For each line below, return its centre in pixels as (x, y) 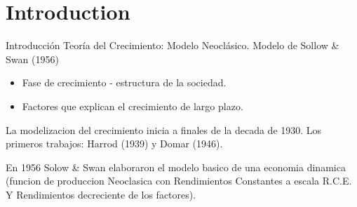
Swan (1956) (32, 59)
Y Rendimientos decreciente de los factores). (101, 194)
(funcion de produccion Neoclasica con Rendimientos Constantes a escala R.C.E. (179, 181)
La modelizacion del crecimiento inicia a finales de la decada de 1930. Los (164, 129)
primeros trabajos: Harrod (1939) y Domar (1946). (114, 143)
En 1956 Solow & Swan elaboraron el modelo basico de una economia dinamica (176, 167)
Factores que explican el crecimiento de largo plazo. (133, 106)
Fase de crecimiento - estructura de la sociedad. (124, 82)
